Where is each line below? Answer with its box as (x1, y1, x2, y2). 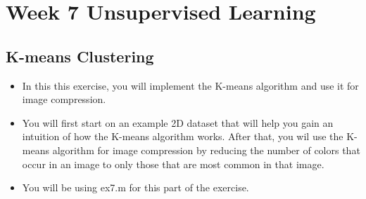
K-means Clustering (6, 45, 154, 67)
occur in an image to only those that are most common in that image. (22, 156, 324, 171)
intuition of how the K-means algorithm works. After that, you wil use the (22, 129, 343, 144)
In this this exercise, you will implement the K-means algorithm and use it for (22, 78, 359, 92)
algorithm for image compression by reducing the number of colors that (52, 142, 360, 157)
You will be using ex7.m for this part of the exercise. (22, 180, 249, 195)
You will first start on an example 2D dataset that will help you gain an (22, 115, 334, 130)
